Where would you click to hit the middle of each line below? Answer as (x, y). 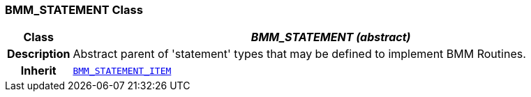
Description (39, 54)
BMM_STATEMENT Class (74, 10)
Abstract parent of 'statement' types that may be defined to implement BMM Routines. (299, 54)
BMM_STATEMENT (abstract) (331, 37)
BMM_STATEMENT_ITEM (122, 70)
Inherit (38, 71)
